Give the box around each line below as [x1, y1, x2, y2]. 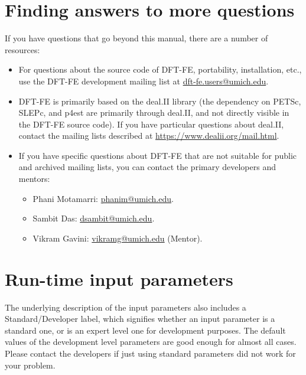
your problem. [5, 358, 56, 371]
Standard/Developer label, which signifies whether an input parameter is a [5, 312, 275, 325]
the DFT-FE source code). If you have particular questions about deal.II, [18, 118, 284, 130]
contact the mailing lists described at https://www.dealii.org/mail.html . [18, 129, 279, 142]
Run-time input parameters [5, 266, 233, 291]
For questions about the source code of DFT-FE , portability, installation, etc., [18, 63, 302, 76]
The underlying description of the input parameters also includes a [5, 301, 246, 313]
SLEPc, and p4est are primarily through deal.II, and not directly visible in [18, 106, 289, 119]
